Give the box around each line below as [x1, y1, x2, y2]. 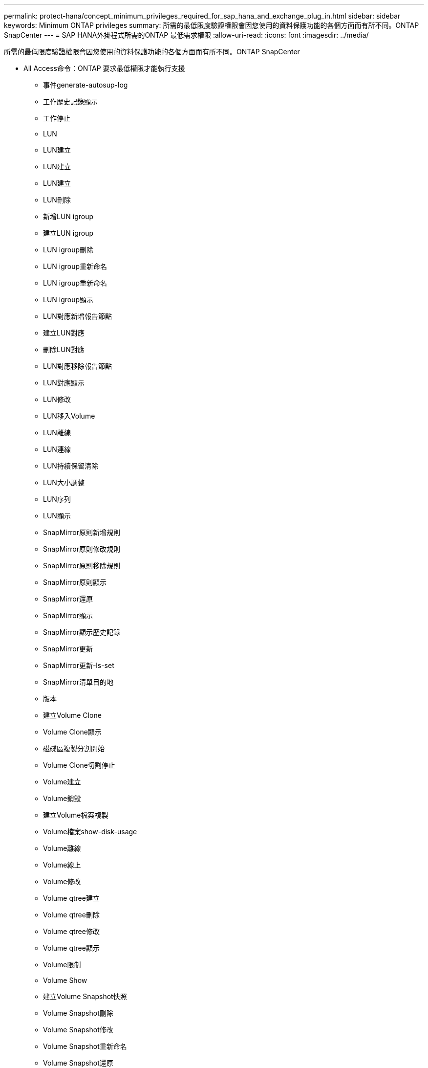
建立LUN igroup [43, 229, 94, 237]
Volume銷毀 [43, 794, 81, 802]
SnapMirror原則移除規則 [43, 561, 120, 570]
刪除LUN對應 [43, 345, 85, 354]
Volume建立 [43, 778, 81, 786]
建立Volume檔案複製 [43, 811, 108, 819]
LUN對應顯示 [43, 378, 85, 387]
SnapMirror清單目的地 [43, 678, 113, 686]
